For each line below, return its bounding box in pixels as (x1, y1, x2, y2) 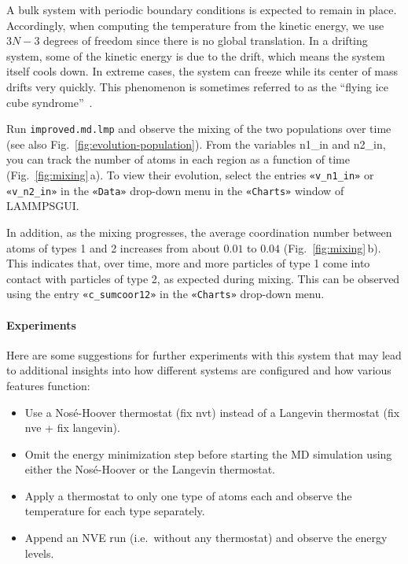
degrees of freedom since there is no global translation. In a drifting (43, 32, 368, 49)
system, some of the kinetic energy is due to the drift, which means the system (6, 47, 385, 64)
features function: (6, 377, 90, 393)
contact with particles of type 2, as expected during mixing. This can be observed (6, 270, 400, 286)
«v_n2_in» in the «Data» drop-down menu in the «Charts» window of (6, 182, 344, 198)
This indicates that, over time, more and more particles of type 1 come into (6, 255, 370, 271)
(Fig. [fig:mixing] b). (283, 239, 381, 256)
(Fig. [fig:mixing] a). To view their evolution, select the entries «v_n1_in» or (6, 167, 374, 182)
